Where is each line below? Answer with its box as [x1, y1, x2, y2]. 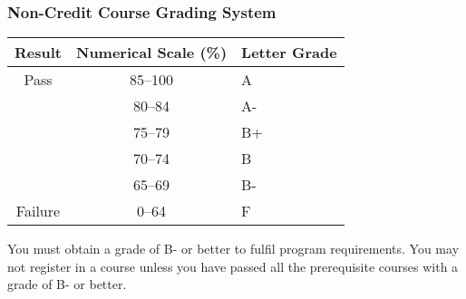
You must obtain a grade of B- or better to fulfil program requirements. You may [7, 239, 460, 258]
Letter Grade [241, 42, 337, 63]
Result [15, 42, 62, 63]
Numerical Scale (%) [75, 42, 228, 63]
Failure [15, 200, 61, 222]
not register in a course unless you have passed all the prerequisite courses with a [7, 256, 459, 275]
